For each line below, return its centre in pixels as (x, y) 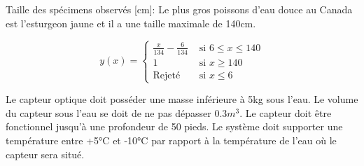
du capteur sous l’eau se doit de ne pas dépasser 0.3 (117, 112)
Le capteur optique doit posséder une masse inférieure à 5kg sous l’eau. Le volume (182, 99)
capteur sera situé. (45, 154)
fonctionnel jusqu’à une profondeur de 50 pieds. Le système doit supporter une (174, 126)
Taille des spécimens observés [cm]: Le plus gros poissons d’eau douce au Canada (179, 9)
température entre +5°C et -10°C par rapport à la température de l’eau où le (171, 140)
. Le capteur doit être (286, 112)
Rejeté (167, 75)
